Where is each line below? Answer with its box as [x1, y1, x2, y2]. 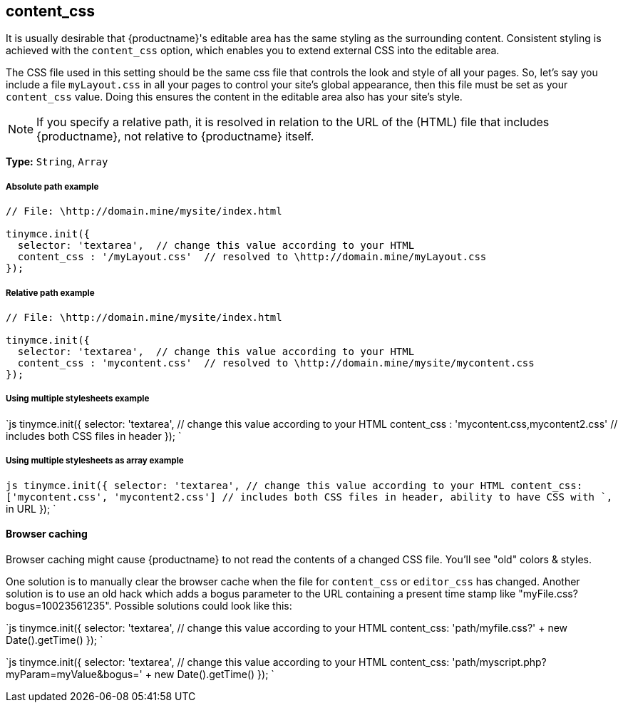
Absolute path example [6, 181, 99, 192]
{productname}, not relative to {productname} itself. [36, 129, 314, 144]
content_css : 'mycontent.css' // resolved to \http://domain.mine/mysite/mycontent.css [17, 356, 535, 369]
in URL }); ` [6, 502, 56, 515]
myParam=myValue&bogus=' [6, 667, 143, 680]
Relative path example [6, 287, 95, 298]
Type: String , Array [6, 155, 108, 168]
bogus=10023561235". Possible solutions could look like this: [6, 599, 292, 612]
